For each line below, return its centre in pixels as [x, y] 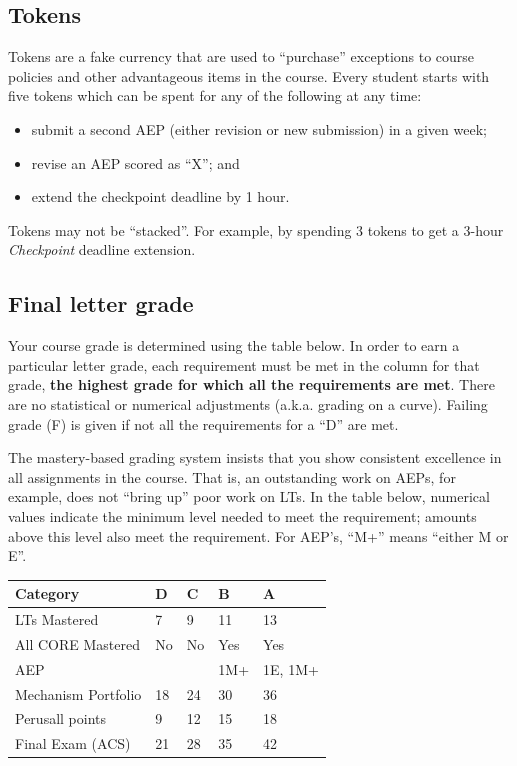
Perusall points [61, 718]
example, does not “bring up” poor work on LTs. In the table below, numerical [249, 496]
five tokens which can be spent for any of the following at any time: [215, 95]
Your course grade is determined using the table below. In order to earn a [234, 345]
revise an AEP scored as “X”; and [135, 162]
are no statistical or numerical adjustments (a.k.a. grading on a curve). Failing [248, 403]
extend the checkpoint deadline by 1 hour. [160, 196]
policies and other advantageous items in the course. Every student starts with [249, 75]
